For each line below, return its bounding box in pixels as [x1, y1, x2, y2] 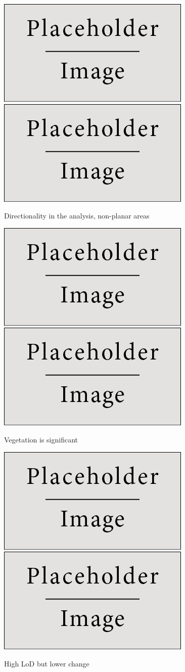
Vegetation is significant [4, 434, 78, 444]
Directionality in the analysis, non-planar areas [4, 210, 150, 221]
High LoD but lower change [4, 658, 89, 668]
